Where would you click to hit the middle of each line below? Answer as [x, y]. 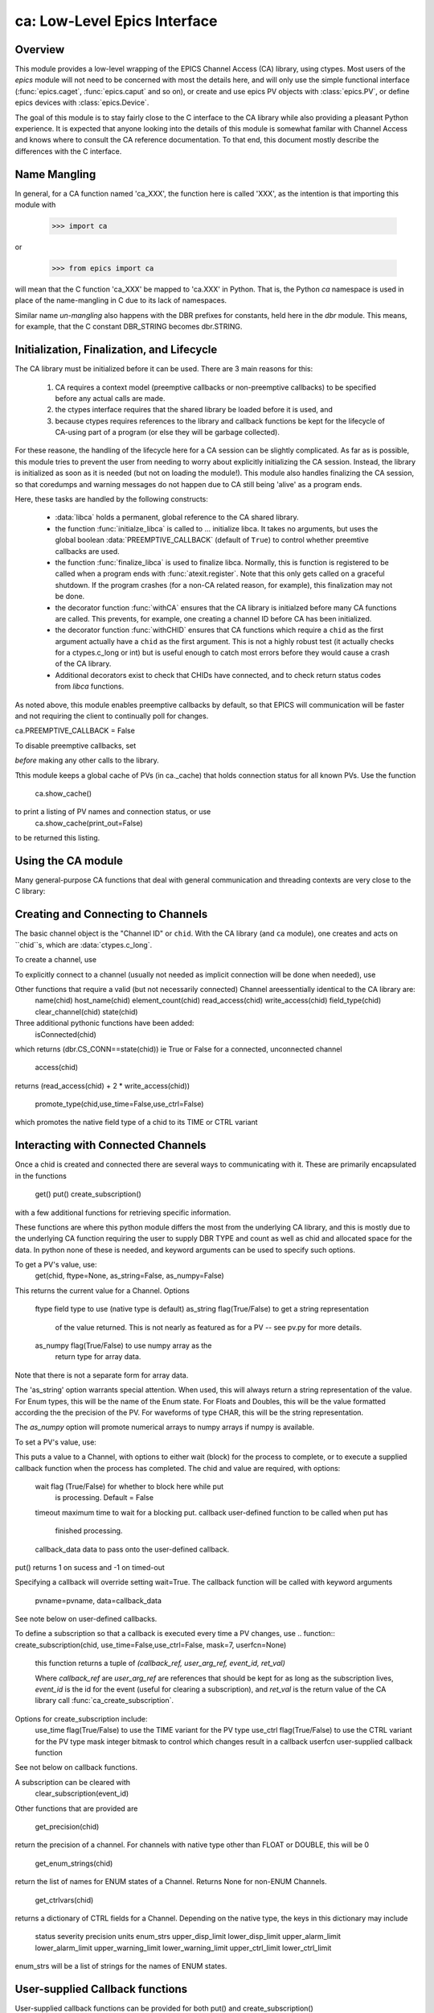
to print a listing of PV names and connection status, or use [113, 812]
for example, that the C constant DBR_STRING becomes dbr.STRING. [129, 327]
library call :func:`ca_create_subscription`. [104, 1701]
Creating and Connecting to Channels [111, 914]
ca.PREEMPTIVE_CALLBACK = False [75, 731]
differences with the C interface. [68, 151]
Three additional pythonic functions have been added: [104, 1023]
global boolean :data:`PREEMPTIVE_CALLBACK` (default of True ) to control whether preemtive [212, 540]
